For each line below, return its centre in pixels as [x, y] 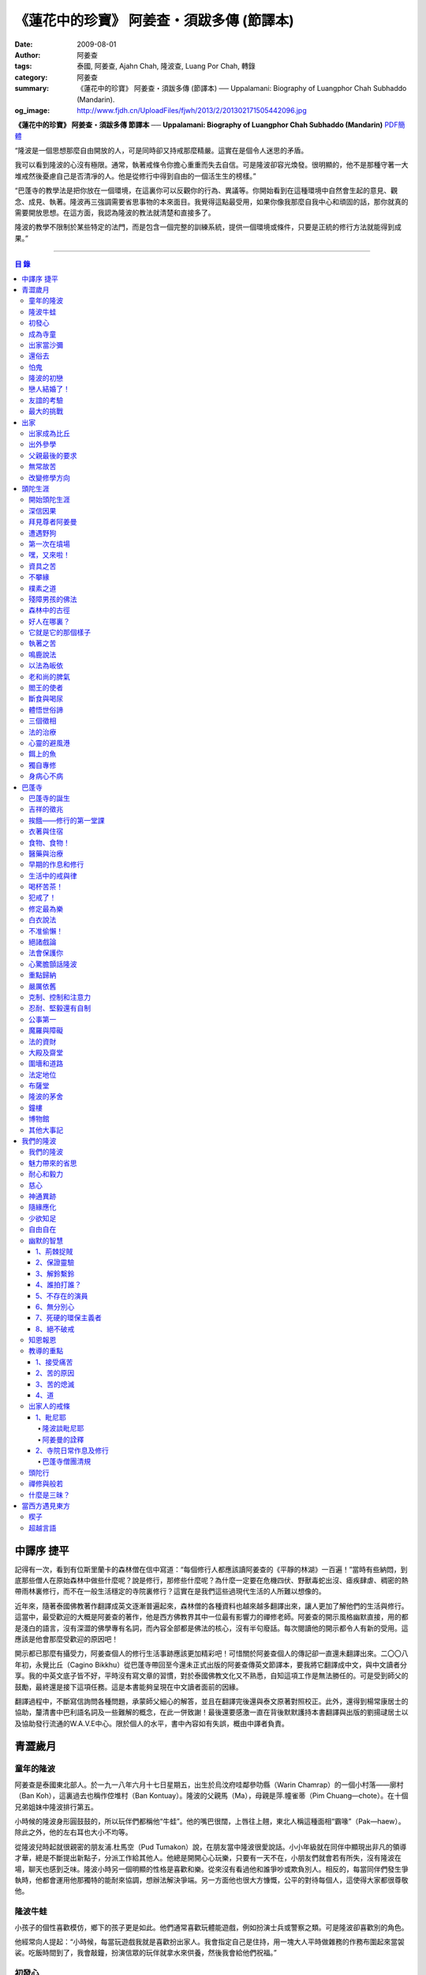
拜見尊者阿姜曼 [53, 522]
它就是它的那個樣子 [60, 633]
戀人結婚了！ [49, 389]
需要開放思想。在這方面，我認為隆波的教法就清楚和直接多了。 [115, 213]
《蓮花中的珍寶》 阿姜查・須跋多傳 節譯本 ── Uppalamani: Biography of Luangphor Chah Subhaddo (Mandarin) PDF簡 [210, 125]
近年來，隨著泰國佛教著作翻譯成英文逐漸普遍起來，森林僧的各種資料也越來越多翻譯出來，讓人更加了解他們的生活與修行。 [211, 1606]
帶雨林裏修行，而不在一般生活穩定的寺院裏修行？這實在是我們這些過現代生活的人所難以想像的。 [170, 1591]
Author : [28, 55]
